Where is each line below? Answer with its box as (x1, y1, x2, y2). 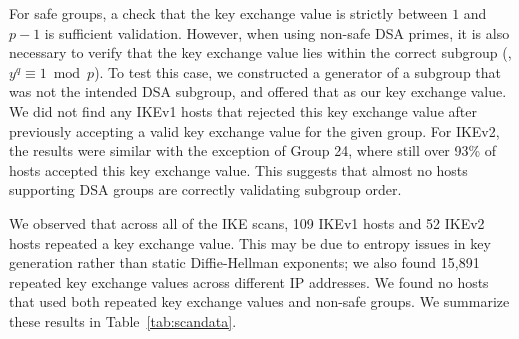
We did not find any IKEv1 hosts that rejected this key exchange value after (9, 100, 477, 121)
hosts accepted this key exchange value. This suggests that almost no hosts (9, 159, 468, 180)
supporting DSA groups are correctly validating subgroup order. (9, 179, 402, 200)
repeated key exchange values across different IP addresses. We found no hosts (9, 271, 489, 292)
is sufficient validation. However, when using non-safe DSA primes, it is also (44, 22, 510, 43)
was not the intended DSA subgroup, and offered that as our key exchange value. (9, 81, 507, 102)
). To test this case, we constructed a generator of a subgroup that (94, 61, 502, 82)
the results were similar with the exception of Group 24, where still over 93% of (9, 140, 497, 161)
